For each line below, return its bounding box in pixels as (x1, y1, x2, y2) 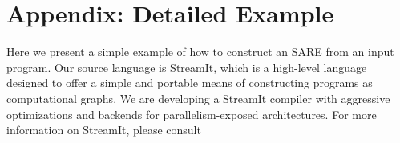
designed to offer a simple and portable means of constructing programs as (6, 74, 373, 91)
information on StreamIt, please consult (6, 121, 201, 138)
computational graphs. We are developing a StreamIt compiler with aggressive (6, 89, 390, 106)
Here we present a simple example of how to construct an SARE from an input (6, 43, 394, 60)
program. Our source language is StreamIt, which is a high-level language (6, 58, 367, 75)
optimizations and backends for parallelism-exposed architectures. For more (6, 105, 377, 122)
